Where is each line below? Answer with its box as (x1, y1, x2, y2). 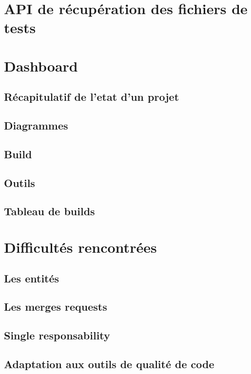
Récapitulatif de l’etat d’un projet (4, 89, 179, 104)
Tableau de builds (4, 204, 95, 219)
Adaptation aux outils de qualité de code (4, 356, 214, 371)
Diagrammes (4, 118, 68, 133)
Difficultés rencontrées (4, 237, 157, 257)
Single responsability (4, 328, 110, 343)
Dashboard (4, 56, 78, 75)
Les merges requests (4, 299, 107, 314)
